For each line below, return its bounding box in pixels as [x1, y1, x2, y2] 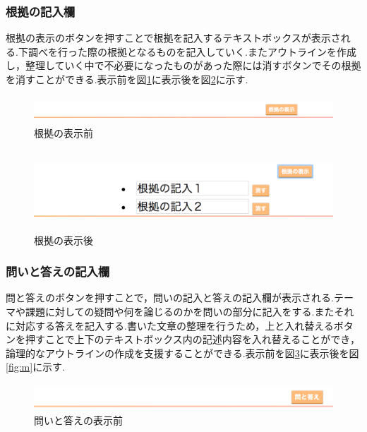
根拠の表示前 [34, 125, 93, 140]
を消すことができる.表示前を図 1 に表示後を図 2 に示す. [6, 72, 248, 86]
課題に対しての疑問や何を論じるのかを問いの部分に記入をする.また [25, 304, 335, 318]
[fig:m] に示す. [6, 359, 66, 374]
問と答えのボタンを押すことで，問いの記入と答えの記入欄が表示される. [6, 290, 334, 305]
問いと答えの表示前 [34, 413, 123, 428]
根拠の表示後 [34, 232, 93, 247]
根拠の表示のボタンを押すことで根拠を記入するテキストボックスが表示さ [6, 30, 341, 45]
